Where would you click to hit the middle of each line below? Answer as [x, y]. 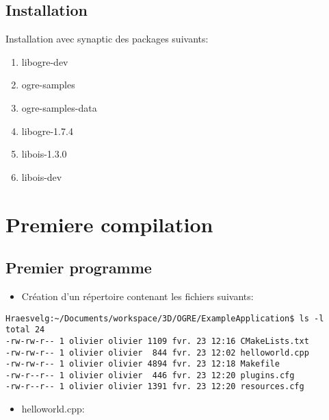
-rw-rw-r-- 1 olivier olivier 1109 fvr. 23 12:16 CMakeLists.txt [157, 341]
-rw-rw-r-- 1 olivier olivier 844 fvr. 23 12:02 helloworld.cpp [157, 353]
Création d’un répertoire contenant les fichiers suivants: [137, 296]
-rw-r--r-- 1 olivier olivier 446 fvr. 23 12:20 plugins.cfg [150, 375]
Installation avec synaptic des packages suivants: [107, 39]
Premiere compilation [109, 224]
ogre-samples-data [59, 107]
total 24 [25, 330]
